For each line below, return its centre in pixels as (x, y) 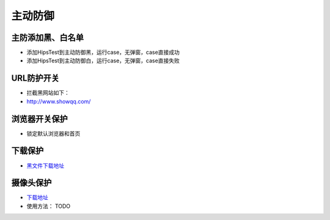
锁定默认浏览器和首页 (53, 133)
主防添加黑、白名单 (47, 38)
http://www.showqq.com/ (59, 101)
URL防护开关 (35, 79)
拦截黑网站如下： (48, 93)
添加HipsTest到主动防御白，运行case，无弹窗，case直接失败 (103, 61)
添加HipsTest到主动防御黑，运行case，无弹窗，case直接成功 (103, 53)
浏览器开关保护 (39, 119)
